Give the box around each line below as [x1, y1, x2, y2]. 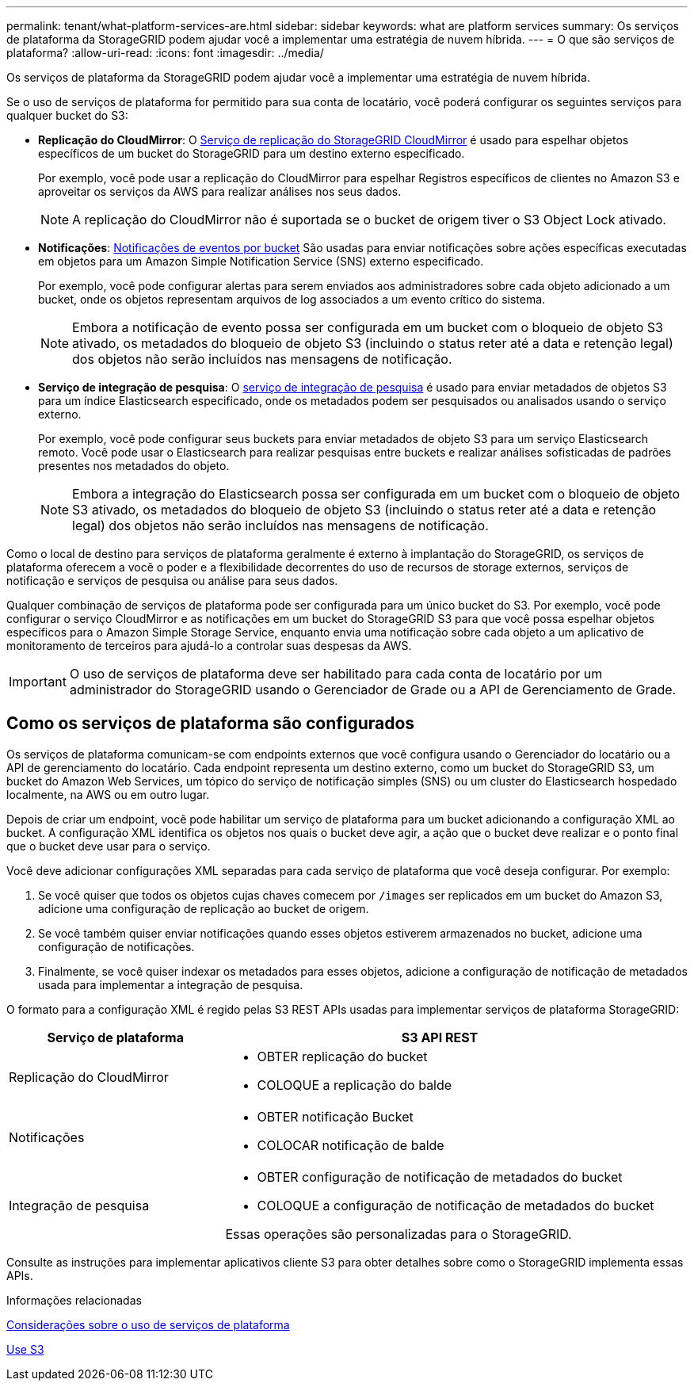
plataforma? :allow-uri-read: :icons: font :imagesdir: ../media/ [6, 46, 324, 59]
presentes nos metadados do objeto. [38, 459, 230, 472]
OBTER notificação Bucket [257, 1108, 414, 1125]
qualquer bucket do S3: [6, 109, 128, 122]
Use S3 [6, 1342, 44, 1356]
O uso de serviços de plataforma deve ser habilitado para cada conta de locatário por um [69, 666, 603, 682]
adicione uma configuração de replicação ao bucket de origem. [38, 901, 369, 915]
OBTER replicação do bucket [257, 1048, 428, 1064]
